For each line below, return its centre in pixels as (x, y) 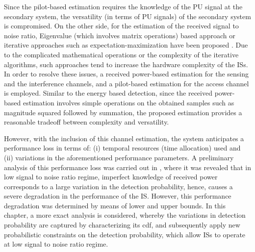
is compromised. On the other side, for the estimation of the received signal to (121, 26)
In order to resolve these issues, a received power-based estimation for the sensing (127, 74)
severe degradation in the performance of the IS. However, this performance (118, 196)
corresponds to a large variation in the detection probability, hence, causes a (118, 186)
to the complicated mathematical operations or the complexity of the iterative (121, 54)
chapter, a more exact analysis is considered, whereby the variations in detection (125, 215)
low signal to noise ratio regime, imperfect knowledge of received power (111, 177)
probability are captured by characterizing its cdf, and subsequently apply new (122, 225)
